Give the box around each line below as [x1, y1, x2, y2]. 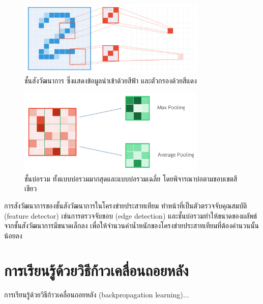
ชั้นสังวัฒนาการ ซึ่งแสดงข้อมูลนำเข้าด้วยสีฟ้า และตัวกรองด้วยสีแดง [24, 75, 197, 85]
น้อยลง [4, 230, 22, 240]
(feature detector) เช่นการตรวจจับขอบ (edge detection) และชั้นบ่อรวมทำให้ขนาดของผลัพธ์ [4, 210, 257, 221]
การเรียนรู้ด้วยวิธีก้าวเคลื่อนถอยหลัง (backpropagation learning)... [4, 289, 189, 300]
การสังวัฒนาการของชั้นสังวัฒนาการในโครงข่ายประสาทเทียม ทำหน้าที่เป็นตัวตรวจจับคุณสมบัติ [4, 200, 247, 210]
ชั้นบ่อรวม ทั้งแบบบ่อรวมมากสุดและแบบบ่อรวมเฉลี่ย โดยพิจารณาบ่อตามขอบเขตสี [24, 173, 238, 184]
